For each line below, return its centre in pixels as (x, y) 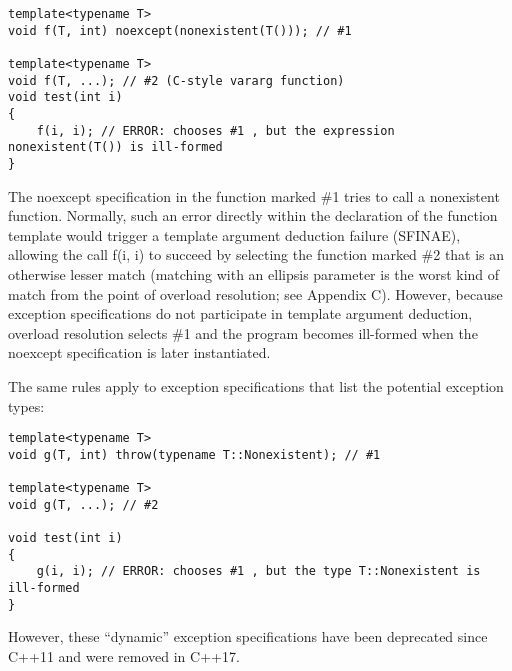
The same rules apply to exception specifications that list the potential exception (256, 385)
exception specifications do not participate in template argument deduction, (240, 313)
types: (26, 405)
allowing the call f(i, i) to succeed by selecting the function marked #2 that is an (256, 254)
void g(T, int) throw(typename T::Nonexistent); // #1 (194, 454)
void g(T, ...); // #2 (83, 504)
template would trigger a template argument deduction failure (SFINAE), (234, 234)
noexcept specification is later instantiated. (139, 352)
